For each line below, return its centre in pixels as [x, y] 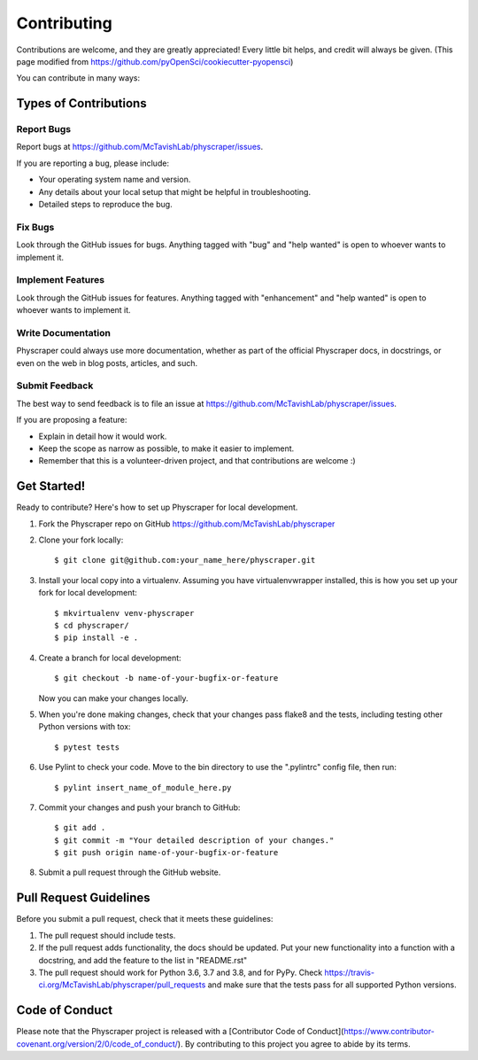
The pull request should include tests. [107, 935]
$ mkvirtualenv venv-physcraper [124, 613]
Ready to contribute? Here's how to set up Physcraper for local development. [157, 507]
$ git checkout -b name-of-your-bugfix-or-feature [166, 678]
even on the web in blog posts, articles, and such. [107, 362]
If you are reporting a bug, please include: [93, 163]
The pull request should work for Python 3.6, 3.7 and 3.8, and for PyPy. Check [181, 972]
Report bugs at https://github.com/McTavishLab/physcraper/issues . [140, 147]
